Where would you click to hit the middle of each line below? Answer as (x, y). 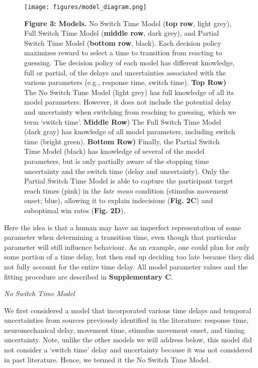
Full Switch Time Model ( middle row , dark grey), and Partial (122, 33)
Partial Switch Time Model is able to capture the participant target (129, 181)
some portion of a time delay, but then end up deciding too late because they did (129, 257)
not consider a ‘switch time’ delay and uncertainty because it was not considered (128, 350)
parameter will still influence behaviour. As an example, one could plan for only (127, 247)
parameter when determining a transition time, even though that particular (120, 237)
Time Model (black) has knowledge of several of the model (114, 151)
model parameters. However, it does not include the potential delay (128, 102)
